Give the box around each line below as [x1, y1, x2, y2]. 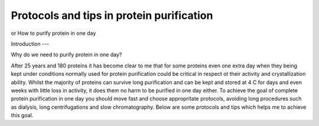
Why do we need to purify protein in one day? [11, 51, 122, 59]
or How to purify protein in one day [11, 30, 96, 37]
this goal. [11, 112, 34, 119]
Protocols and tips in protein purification [11, 9, 213, 22]
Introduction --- [11, 40, 50, 47]
